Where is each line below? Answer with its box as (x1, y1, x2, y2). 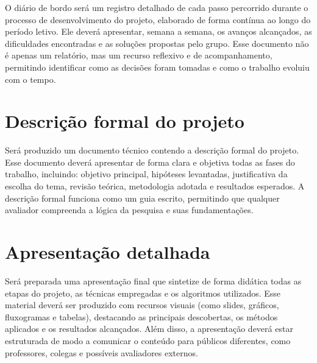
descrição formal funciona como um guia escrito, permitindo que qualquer (5, 191, 280, 204)
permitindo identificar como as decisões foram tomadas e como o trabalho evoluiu (5, 60, 310, 73)
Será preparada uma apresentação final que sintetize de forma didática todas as (5, 274, 302, 287)
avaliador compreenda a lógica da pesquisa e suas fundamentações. (5, 203, 254, 216)
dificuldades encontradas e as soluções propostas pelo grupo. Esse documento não (5, 37, 309, 49)
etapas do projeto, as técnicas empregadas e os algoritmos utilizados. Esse (5, 286, 281, 299)
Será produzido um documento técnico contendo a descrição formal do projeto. (5, 144, 299, 157)
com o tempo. (5, 72, 56, 85)
